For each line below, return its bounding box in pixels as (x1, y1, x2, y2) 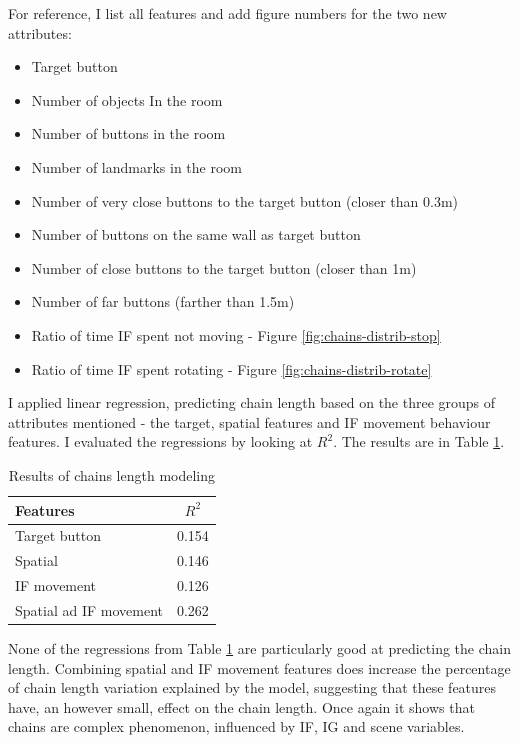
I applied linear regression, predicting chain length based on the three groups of (8, 392, 496, 413)
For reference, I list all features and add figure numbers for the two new (8, 3, 447, 23)
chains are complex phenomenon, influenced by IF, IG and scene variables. (8, 716, 465, 737)
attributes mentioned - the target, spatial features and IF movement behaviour (8, 411, 491, 432)
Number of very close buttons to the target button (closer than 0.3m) (31, 190, 459, 211)
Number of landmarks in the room (31, 156, 243, 177)
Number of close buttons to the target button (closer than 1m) (31, 257, 417, 278)
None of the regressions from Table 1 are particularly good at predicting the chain (8, 637, 511, 658)
